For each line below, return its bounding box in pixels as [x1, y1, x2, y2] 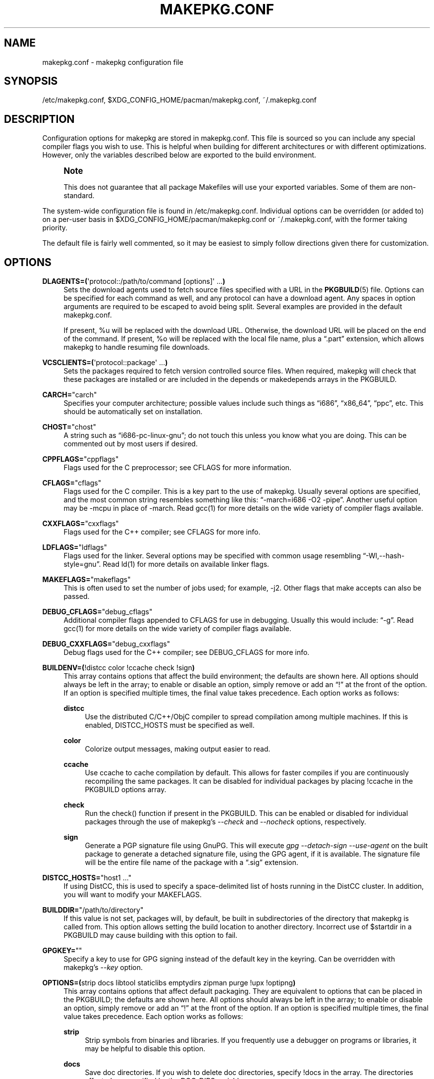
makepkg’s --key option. [63, 963, 143, 972]
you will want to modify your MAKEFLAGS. [63, 890, 202, 899]
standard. [63, 191, 95, 200]
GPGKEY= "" [42, 946, 82, 955]
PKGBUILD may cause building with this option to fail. [63, 931, 238, 940]
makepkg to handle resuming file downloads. [63, 343, 210, 352]
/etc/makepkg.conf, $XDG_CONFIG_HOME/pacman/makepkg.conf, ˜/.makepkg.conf [42, 96, 317, 105]
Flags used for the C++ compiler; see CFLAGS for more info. [63, 528, 261, 537]
